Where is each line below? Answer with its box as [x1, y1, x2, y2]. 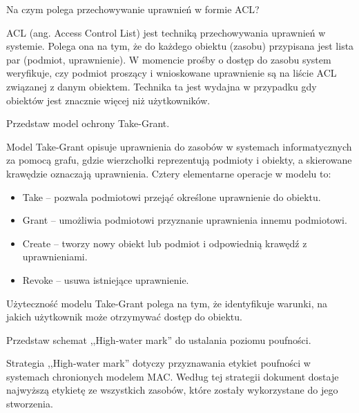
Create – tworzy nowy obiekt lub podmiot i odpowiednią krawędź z [22, 236, 307, 250]
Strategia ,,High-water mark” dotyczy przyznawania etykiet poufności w [6, 356, 311, 370]
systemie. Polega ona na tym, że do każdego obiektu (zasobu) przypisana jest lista [6, 39, 354, 53]
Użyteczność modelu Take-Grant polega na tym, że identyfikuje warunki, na [6, 296, 327, 310]
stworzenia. [6, 396, 53, 411]
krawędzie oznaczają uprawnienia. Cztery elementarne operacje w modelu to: [6, 166, 331, 180]
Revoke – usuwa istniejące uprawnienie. [22, 272, 189, 287]
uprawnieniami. [22, 249, 88, 264]
